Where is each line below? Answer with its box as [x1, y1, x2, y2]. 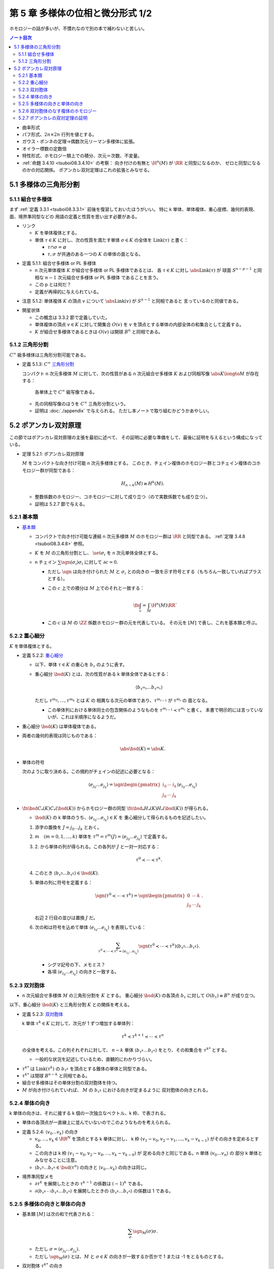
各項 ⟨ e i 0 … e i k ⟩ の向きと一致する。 [47, 969, 119, 977]
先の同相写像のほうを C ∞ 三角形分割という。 [35, 400, 128, 407]
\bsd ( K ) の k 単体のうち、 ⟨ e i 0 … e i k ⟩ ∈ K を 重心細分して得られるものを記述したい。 [35, 814, 209, 822]
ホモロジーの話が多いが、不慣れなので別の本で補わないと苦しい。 [9, 25, 147, 31]
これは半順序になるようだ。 [60, 714, 119, 720]
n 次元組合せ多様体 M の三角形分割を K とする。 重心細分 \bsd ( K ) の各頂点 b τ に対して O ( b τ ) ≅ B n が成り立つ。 [22, 992, 258, 999]
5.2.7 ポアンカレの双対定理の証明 [18, 115, 88, 121]
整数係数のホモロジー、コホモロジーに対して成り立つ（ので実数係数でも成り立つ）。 [35, 494, 211, 500]
